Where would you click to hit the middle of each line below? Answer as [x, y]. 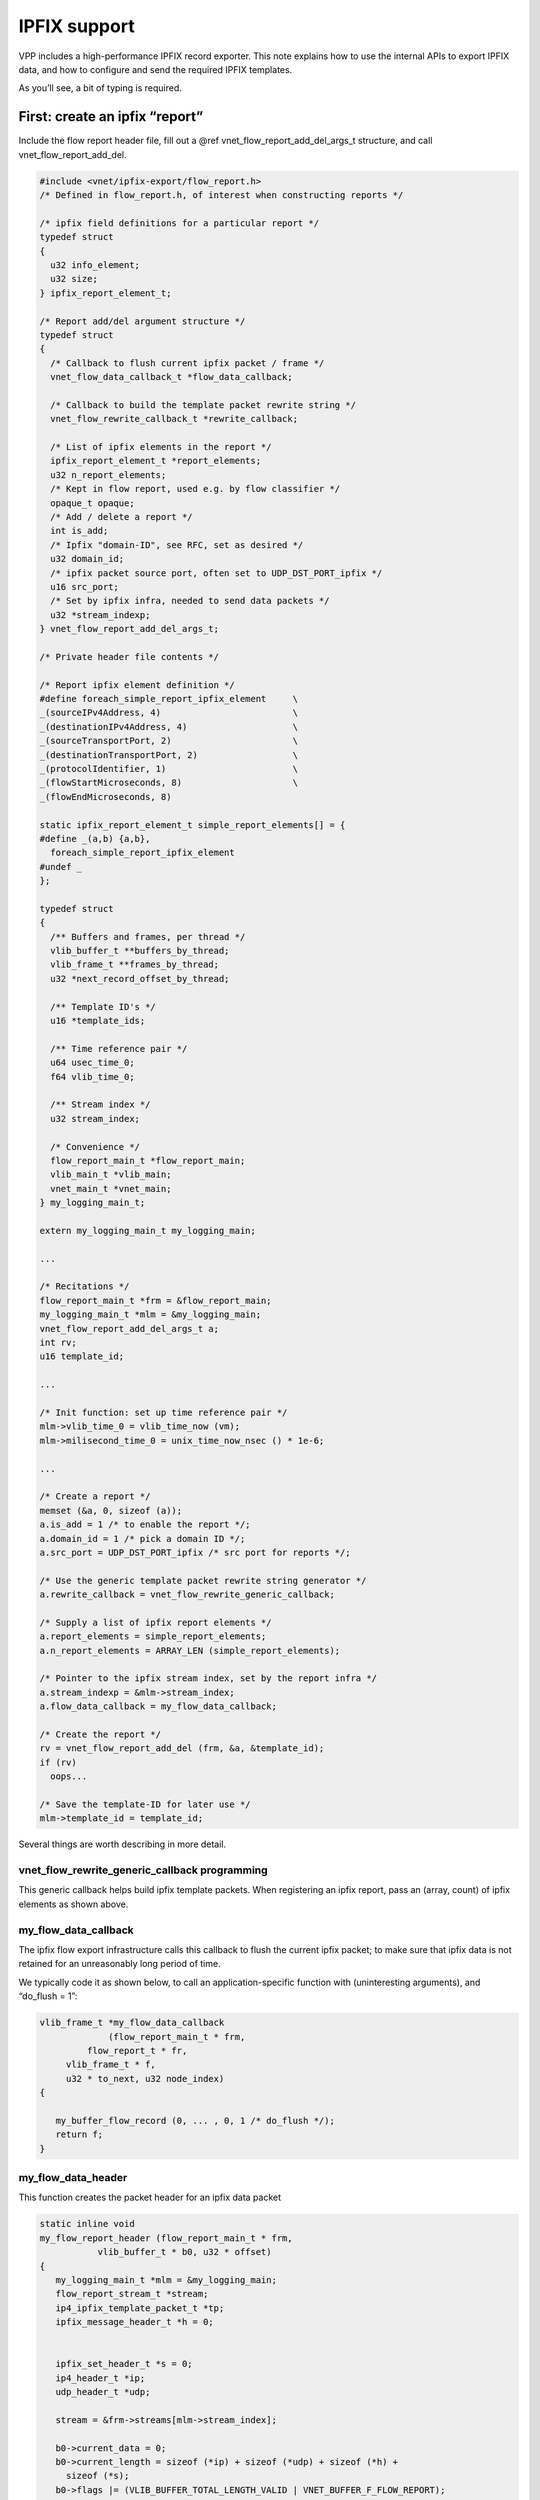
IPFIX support [76, 26]
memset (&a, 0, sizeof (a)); [111, 1510]
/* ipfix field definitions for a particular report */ [179, 223]
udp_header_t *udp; [103, 2392]
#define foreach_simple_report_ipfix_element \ [169, 699]
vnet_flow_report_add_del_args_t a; [129, 1328]
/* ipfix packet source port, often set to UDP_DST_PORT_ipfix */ [216, 573]
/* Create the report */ [100, 1734]
